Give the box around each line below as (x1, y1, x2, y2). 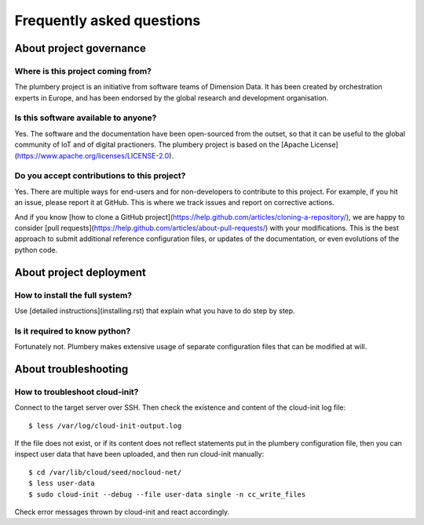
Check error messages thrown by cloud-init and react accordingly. (14, 507, 230, 516)
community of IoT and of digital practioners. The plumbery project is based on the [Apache (14, 140, 309, 149)
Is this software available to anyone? (14, 112, 157, 123)
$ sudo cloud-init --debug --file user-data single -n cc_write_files (28, 490, 306, 498)
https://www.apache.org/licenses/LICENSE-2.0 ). (16, 151, 174, 160)
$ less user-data (28, 479, 95, 488)
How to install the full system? (14, 290, 133, 301)
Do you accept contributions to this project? (14, 170, 186, 181)
